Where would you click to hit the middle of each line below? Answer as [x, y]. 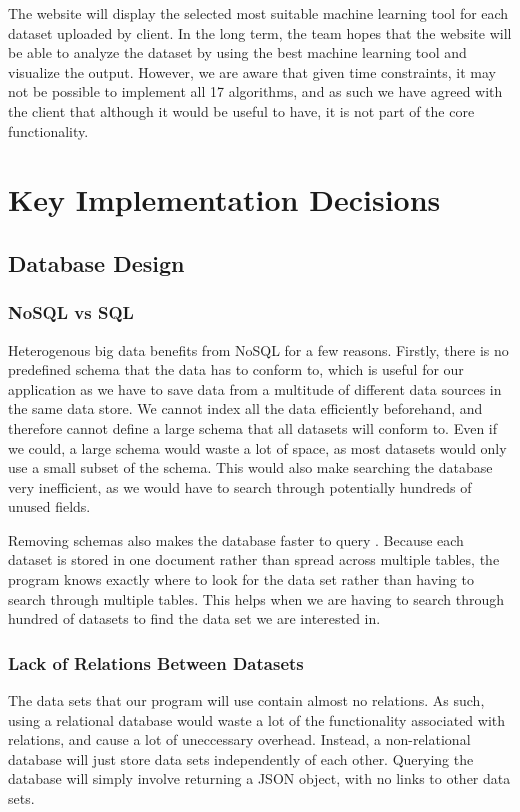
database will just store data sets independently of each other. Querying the [241, 758]
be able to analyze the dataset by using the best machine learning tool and [237, 52]
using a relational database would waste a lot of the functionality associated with [257, 719]
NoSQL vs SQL [71, 312]
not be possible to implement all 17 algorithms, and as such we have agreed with [255, 91]
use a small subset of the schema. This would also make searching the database [250, 467]
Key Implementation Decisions [224, 199]
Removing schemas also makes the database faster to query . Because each [236, 539]
